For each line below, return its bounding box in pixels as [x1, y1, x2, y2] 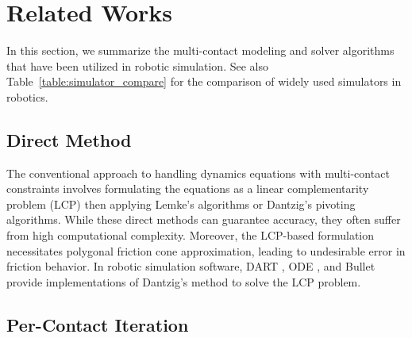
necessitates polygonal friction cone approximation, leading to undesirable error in [6, 242, 406, 259]
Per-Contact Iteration [6, 312, 189, 336]
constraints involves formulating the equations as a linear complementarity [6, 180, 369, 197]
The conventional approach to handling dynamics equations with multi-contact [6, 164, 390, 181]
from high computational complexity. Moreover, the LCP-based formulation [6, 227, 375, 244]
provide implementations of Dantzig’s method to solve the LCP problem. [6, 273, 361, 290]
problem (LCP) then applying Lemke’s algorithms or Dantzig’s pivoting [6, 195, 356, 212]
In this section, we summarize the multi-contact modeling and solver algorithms [6, 42, 395, 59]
